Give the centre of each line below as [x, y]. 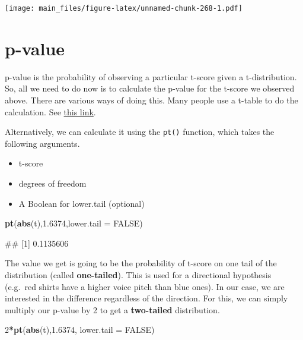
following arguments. [42, 143]
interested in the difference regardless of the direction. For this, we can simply [146, 298]
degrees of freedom [52, 183]
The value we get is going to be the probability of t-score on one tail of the [141, 263]
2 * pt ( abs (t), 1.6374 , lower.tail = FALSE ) [80, 330]
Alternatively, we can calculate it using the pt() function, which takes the [140, 132]
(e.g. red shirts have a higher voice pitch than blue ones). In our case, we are [145, 286]
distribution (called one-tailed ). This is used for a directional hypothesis [138, 274]
